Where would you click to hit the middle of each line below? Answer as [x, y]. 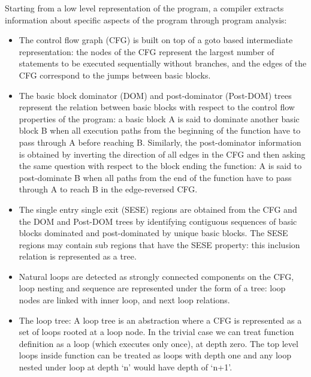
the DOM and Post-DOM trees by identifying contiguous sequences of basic [158, 221]
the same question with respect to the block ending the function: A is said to [160, 166]
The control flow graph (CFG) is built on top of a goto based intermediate [156, 40]
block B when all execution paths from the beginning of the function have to [160, 130]
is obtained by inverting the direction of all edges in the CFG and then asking [162, 154]
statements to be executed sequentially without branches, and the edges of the [163, 63]
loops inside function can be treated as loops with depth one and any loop [155, 355]
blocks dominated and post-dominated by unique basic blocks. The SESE [153, 233]
